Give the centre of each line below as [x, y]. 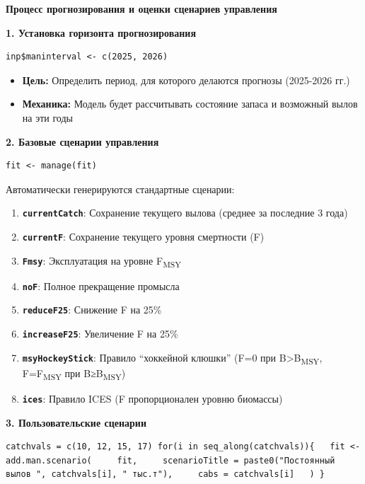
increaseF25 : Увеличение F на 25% [100, 334]
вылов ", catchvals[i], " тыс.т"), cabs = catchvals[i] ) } [166, 474]
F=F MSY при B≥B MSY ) [74, 374]
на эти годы [47, 117]
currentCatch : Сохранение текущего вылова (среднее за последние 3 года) [185, 213]
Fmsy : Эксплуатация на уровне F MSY [102, 261]
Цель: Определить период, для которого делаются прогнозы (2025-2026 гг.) [186, 80]
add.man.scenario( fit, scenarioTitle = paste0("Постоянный [170, 460]
